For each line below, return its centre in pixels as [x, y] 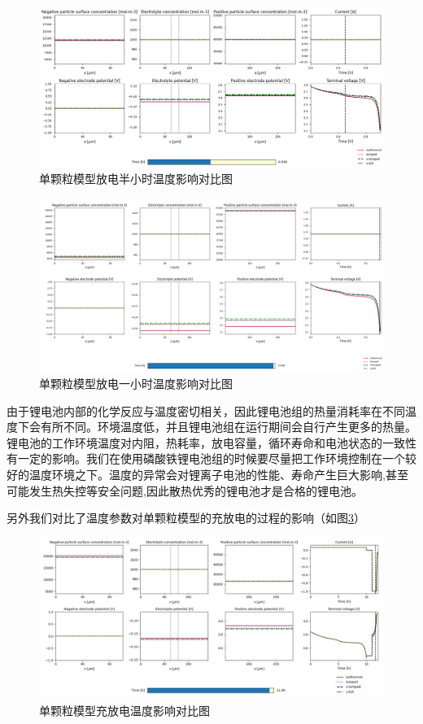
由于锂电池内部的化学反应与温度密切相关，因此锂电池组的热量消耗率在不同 [206, 410]
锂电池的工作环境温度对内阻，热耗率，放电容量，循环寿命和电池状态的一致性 [211, 442]
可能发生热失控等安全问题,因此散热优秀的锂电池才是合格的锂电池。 [185, 490]
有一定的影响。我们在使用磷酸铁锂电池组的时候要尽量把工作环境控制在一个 [206, 458]
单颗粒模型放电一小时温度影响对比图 [136, 383]
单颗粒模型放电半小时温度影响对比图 [136, 179]
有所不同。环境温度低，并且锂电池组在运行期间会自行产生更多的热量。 [228, 427]
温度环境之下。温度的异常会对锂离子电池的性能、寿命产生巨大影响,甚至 [218, 474]
